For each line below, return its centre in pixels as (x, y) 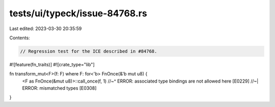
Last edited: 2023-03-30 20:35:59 (46, 29)
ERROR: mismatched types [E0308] (59, 88)
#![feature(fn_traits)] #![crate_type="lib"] (52, 64)
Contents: (20, 38)
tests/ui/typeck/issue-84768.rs (78, 13)
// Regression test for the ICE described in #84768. (89, 51)
